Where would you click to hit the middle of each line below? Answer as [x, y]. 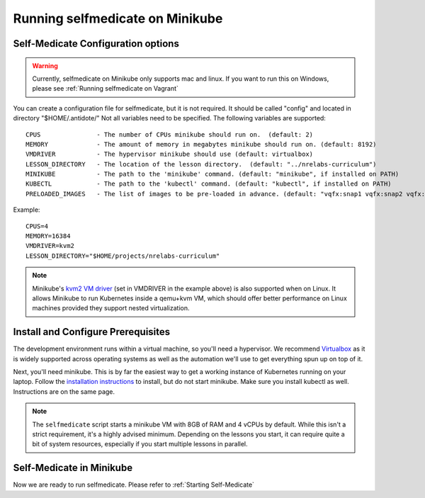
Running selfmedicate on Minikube [118, 18]
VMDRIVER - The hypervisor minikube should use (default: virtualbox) [170, 154]
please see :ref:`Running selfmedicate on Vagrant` [105, 89]
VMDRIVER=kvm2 [50, 246]
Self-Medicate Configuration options [96, 44]
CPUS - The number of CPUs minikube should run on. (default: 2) [170, 134]
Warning [45, 66]
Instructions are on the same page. [64, 391]
